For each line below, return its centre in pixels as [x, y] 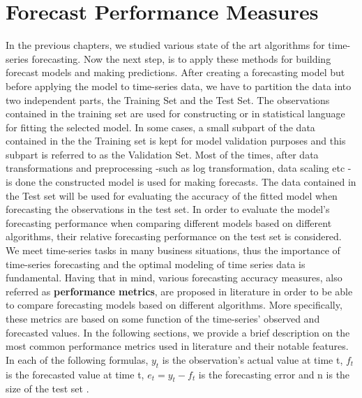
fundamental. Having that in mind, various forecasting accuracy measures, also [174, 278]
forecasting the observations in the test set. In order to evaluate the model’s [168, 209]
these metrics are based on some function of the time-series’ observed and [163, 318]
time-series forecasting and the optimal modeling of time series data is [156, 264]
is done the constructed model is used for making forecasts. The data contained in [181, 182]
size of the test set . [47, 389]
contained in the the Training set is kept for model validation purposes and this [176, 141]
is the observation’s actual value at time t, [252, 359]
